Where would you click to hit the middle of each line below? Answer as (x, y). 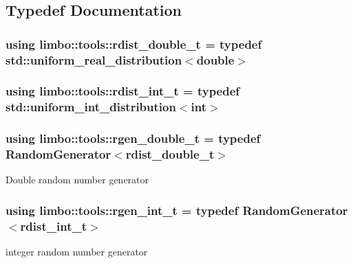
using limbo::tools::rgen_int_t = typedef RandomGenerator (177, 210)
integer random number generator (77, 252)
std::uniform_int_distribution (91, 107)
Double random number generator (77, 180)
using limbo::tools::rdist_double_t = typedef (134, 44)
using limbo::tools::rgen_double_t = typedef (133, 138)
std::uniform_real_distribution (94, 59)
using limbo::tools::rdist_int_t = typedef (123, 91)
